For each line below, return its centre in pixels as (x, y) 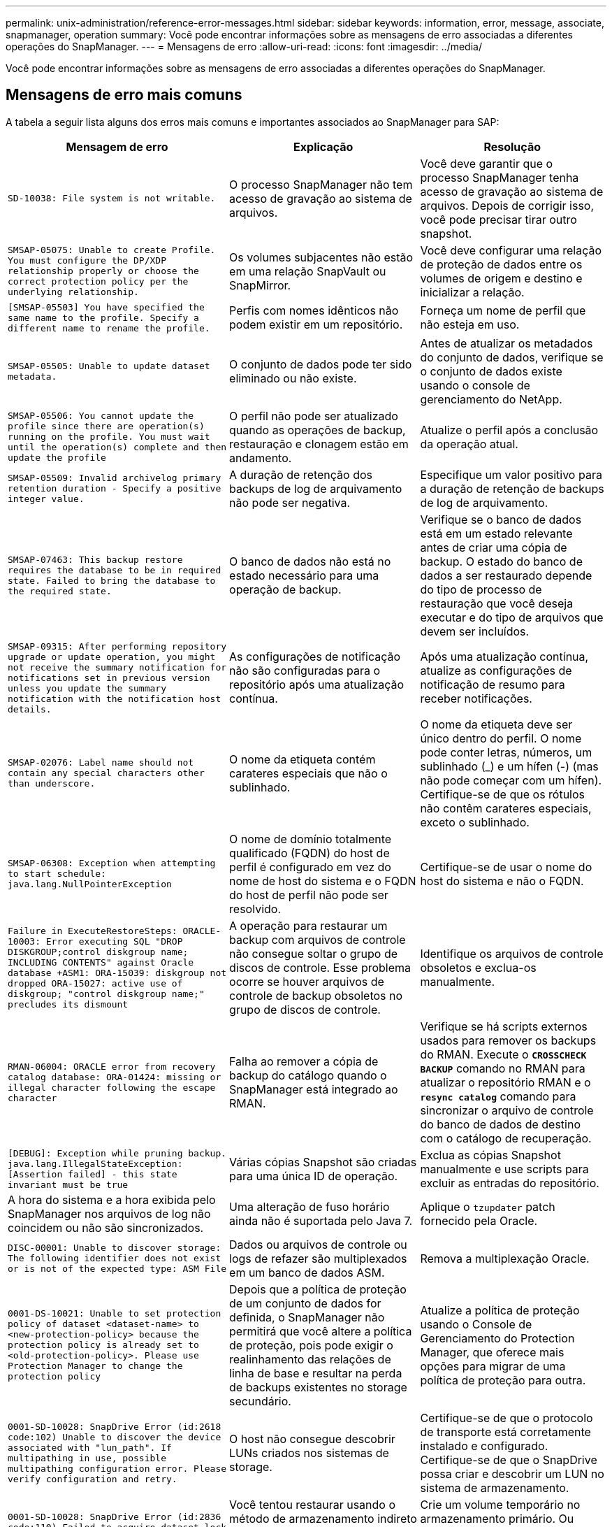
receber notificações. (476, 699)
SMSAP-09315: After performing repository (117, 646)
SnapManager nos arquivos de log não (109, 1213)
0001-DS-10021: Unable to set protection (115, 1314)
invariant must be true (68, 1184)
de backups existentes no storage (318, 1387)
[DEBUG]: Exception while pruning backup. (117, 1153)
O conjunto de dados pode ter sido (321, 364)
